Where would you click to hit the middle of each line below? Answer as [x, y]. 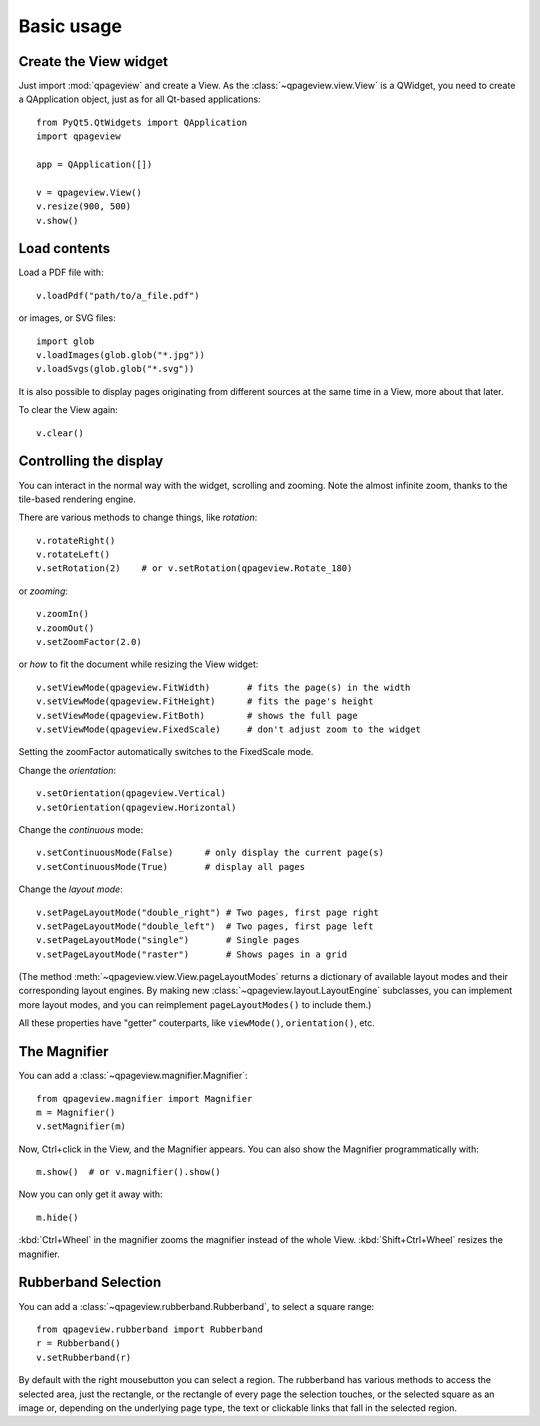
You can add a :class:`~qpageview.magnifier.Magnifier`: [133, 1076]
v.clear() [60, 433]
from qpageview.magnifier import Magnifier [144, 1098]
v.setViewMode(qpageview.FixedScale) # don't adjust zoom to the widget [229, 729]
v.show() [57, 220]
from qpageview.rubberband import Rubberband [150, 1329]
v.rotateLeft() [73, 554]
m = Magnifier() [76, 1112]
